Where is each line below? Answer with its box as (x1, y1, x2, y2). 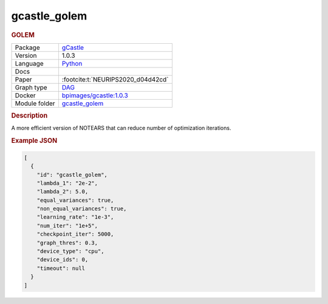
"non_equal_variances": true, (36, 206, 127, 212)
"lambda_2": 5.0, (36, 188, 89, 195)
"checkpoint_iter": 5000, (36, 231, 114, 238)
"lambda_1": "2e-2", (36, 179, 98, 187)
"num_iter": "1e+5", (36, 222, 98, 229)
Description (11, 111, 48, 120)
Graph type (15, 83, 48, 91)
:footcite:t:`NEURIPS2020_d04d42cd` (61, 75, 169, 83)
